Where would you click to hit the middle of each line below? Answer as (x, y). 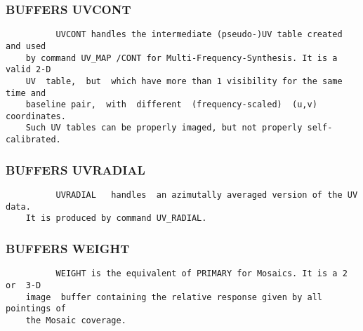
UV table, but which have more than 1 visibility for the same (184, 81)
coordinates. (36, 116)
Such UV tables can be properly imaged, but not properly (164, 128)
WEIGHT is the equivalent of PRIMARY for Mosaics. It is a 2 (202, 274)
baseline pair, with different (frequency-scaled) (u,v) (171, 105)
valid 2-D (28, 70)
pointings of (36, 309)
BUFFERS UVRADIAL (75, 169)
